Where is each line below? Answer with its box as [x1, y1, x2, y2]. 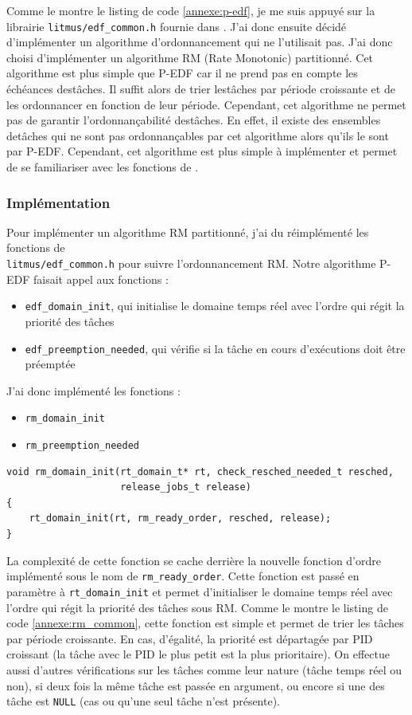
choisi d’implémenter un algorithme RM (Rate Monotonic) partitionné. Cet [6, 49, 374, 65]
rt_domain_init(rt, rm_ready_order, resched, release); [29, 513, 332, 524]
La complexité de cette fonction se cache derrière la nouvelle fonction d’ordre [6, 552, 381, 568]
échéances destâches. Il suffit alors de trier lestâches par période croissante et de [6, 81, 395, 97]
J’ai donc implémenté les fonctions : [6, 382, 181, 399]
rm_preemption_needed [25, 440, 139, 451]
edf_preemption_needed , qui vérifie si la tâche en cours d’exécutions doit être [25, 340, 406, 356]
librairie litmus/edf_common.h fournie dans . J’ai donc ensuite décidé [6, 18, 347, 34]
